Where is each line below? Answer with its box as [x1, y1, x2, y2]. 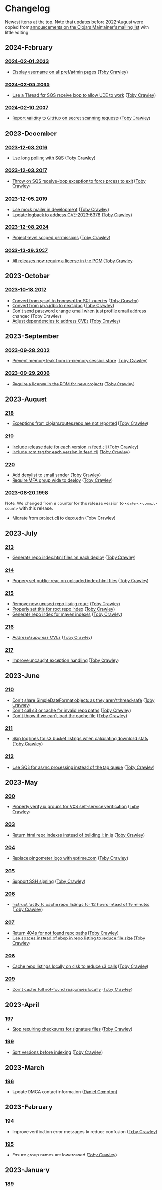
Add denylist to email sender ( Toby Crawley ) [12, 472, 101, 478]
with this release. [19, 505, 53, 511]
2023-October [5, 272, 50, 280]
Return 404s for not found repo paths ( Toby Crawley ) [12, 930, 118, 936]
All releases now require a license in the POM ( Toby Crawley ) [12, 258, 134, 264]
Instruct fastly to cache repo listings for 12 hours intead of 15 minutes [12, 902, 150, 907]
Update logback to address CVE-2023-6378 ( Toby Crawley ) [12, 212, 132, 218]
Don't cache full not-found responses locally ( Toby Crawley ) [12, 987, 133, 992]
